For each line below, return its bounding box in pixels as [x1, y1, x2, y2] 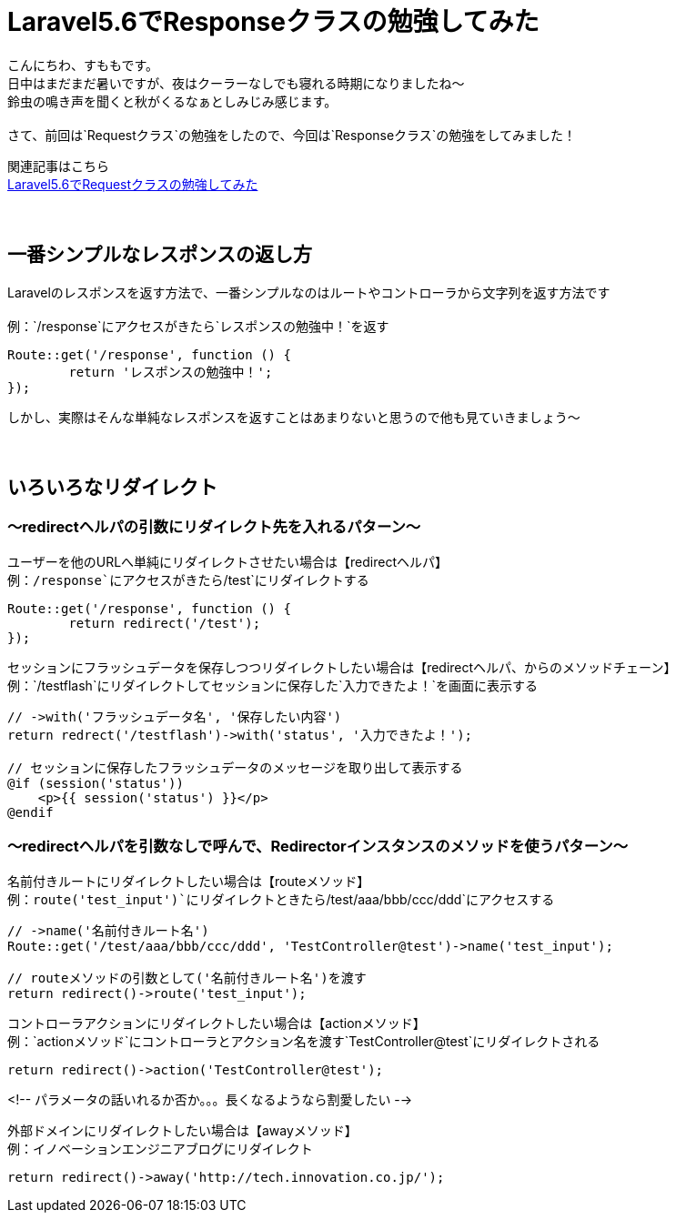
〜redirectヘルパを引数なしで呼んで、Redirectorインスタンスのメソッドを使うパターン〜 [7, 837, 628, 856]
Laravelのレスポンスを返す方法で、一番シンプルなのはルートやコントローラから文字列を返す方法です [7, 284, 610, 300]
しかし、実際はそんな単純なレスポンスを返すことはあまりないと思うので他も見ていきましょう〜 [7, 408, 580, 425]
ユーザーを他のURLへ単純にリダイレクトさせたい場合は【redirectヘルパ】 [7, 553, 449, 570]
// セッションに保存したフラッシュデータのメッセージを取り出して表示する [7, 760, 463, 775]
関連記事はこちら [7, 157, 109, 174]
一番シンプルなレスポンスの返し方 [7, 243, 312, 267]
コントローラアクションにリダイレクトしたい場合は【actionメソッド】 [7, 1014, 426, 1031]
